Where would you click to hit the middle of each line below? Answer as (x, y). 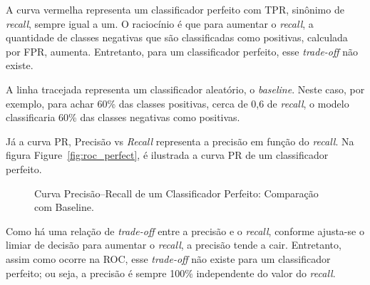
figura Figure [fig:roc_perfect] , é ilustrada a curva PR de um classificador (167, 155)
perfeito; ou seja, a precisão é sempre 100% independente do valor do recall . (171, 273)
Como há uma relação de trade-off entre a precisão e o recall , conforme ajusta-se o (185, 230)
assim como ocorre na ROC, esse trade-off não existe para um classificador (168, 258)
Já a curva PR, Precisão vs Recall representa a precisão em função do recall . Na (180, 141)
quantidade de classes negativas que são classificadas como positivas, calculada (177, 37)
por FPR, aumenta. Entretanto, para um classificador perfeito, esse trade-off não (182, 51)
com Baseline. (64, 207)
